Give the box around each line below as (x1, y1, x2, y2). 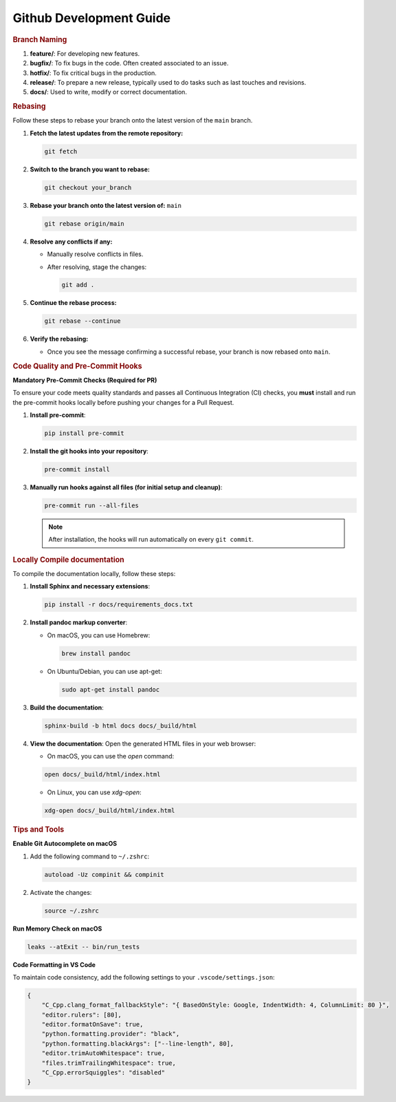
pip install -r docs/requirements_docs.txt (44, 601, 194, 608)
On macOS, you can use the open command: (47, 752, 175, 761)
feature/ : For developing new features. (30, 49, 140, 58)
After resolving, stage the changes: (47, 262, 147, 271)
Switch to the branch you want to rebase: (30, 165, 151, 173)
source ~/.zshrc (44, 907, 100, 915)
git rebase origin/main (44, 220, 125, 227)
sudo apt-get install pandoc (61, 686, 160, 693)
